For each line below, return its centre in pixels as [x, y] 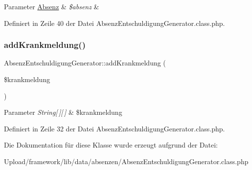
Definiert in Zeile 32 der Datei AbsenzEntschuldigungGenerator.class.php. [115, 128]
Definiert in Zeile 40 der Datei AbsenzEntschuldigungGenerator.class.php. [115, 23]
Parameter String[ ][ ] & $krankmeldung [63, 112]
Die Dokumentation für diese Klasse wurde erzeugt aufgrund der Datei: [111, 145]
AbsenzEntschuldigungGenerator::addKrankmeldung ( [85, 63]
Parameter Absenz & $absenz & [52, 6]
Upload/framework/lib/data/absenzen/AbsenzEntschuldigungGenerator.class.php [126, 161]
